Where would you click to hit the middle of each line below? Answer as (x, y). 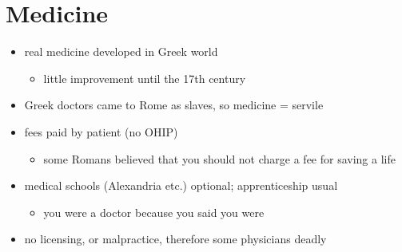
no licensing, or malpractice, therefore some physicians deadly (175, 239)
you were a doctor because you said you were (154, 212)
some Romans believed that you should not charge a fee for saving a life (219, 158)
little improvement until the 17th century (145, 78)
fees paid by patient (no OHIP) (101, 131)
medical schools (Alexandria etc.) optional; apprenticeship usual (181, 185)
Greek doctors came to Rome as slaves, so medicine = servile (174, 105)
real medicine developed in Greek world (121, 51)
